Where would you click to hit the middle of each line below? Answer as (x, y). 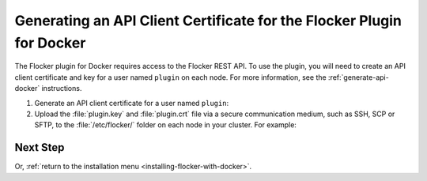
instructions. (62, 89)
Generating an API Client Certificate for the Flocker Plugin (208, 21)
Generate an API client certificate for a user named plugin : (132, 103)
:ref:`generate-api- (359, 77)
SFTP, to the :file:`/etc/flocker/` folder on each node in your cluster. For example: (165, 125)
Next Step (40, 147)
